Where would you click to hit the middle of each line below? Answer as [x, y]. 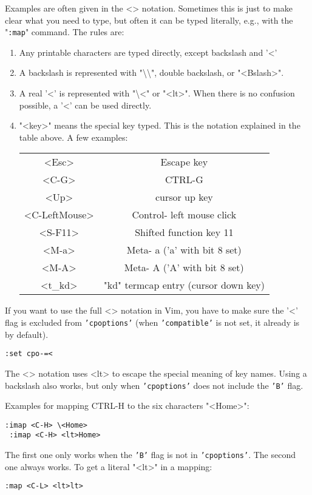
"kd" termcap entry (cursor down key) [184, 285]
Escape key [184, 162]
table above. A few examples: [73, 137]
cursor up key [184, 197]
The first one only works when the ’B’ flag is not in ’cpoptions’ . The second [150, 455]
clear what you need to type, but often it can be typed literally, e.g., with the [149, 20]
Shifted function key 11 [184, 232]
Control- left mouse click [184, 215]
